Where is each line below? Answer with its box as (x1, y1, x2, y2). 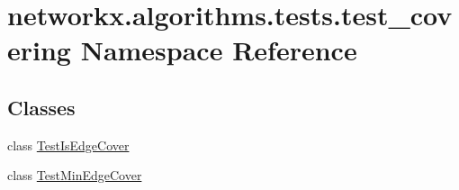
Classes (7, 93, 76, 121)
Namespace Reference (80, 32, 357, 68)
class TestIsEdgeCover (7, 135, 130, 154)
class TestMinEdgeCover (7, 166, 142, 185)
